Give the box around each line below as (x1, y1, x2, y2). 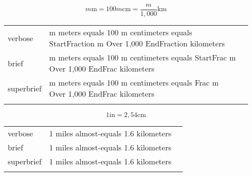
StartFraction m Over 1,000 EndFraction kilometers (49, 38, 225, 49)
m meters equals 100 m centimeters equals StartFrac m (49, 52, 236, 63)
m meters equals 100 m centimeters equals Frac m (49, 77, 219, 88)
